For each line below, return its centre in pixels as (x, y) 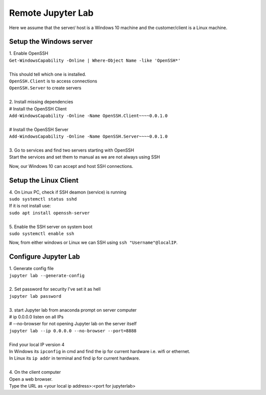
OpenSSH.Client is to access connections (53, 81)
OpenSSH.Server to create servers (45, 88)
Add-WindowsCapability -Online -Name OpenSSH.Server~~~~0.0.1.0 (88, 137)
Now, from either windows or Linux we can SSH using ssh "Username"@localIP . (93, 242)
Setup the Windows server (51, 42)
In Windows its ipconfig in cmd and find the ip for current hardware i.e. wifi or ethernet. (100, 351)
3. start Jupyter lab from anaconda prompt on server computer (73, 310)
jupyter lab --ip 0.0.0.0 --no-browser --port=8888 (73, 331)
